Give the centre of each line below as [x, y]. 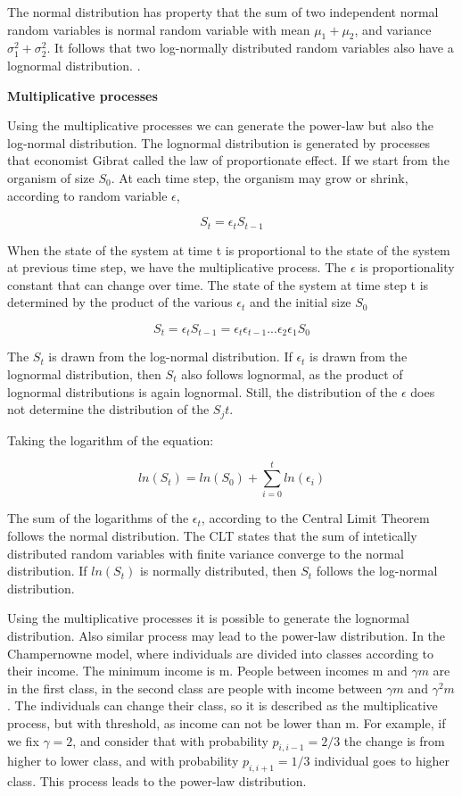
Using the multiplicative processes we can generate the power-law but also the [220, 125]
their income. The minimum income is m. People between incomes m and [207, 671]
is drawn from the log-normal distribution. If [170, 357]
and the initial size [300, 302]
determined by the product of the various [120, 302]
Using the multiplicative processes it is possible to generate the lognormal [208, 618]
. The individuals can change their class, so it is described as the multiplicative [223, 705]
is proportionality [407, 267]
